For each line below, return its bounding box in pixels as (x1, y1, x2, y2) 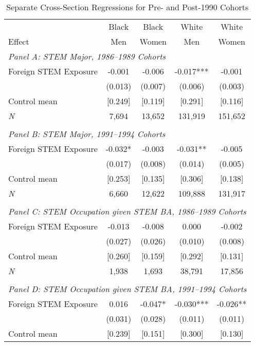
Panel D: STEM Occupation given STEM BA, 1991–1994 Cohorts (8, 283, 247, 295)
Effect (8, 35, 29, 47)
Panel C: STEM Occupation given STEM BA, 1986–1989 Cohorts (8, 205, 246, 217)
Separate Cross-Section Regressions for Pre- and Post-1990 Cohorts (6, 1, 249, 13)
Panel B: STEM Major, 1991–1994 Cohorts (8, 128, 166, 140)
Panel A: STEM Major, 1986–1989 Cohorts (8, 50, 166, 62)
